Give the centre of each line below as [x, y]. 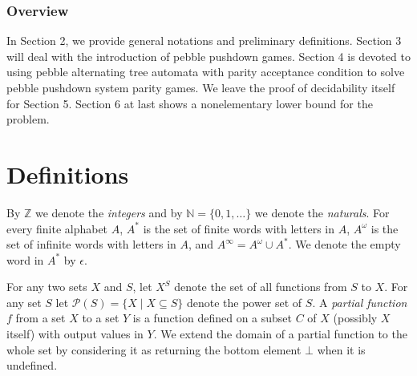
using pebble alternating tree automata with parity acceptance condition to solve [206, 72]
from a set [40, 318]
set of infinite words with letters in [91, 244]
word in [25, 259]
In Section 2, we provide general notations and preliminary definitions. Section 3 [204, 40]
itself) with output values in [75, 334]
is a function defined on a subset [213, 318]
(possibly [355, 318]
